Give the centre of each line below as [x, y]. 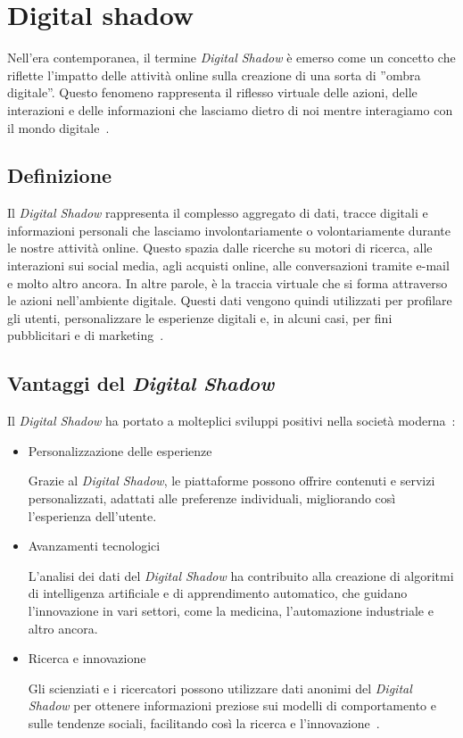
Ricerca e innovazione [87, 658]
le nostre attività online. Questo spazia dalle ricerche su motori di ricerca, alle [220, 248]
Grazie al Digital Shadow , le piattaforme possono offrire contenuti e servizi [231, 481]
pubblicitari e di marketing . [86, 335]
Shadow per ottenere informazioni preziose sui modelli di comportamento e [232, 705]
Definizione [60, 175]
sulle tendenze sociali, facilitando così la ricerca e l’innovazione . [204, 722]
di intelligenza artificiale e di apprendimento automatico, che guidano [218, 593]
